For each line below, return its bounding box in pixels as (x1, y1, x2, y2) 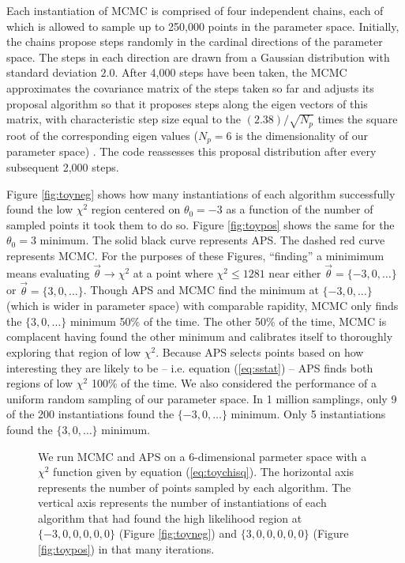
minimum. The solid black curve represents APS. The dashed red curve (39, 232, 385, 248)
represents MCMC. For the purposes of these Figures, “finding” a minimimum (6, 247, 384, 263)
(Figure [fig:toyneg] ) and (118, 525, 237, 542)
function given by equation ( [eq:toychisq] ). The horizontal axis (53, 463, 354, 480)
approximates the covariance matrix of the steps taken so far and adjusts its (6, 79, 374, 96)
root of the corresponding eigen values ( (6, 127, 198, 143)
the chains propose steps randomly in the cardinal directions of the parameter (6, 33, 383, 50)
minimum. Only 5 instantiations (231, 406, 386, 422)
